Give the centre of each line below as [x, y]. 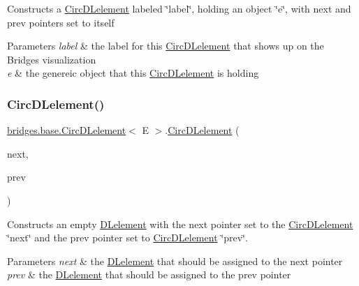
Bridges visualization [52, 59]
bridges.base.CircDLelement [67, 130]
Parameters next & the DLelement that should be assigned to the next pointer [175, 261]
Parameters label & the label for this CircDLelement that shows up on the [166, 46]
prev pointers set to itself [61, 22]
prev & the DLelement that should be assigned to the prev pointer [149, 274]
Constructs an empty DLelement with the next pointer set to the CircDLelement [180, 224]
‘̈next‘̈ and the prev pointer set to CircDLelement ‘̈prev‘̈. [127, 238]
